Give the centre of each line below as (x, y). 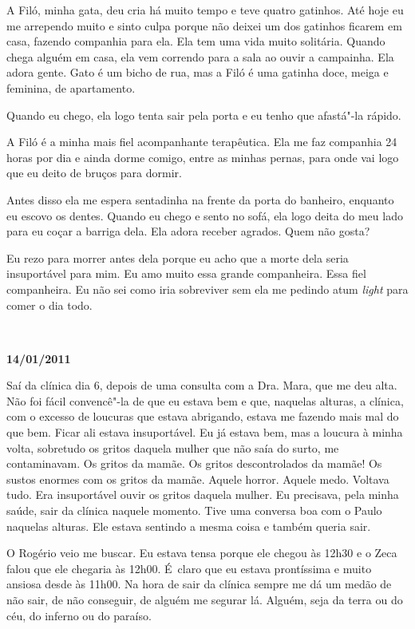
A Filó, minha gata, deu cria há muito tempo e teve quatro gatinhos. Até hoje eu (205, 10)
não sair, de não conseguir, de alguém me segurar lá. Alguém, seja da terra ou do (205, 599)
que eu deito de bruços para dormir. (94, 173)
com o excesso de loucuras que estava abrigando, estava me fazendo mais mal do (203, 416)
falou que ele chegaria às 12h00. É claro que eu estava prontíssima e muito (189, 568)
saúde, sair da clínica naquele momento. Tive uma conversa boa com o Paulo (194, 510)
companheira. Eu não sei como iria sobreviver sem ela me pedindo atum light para (207, 289)
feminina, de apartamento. (71, 87)
